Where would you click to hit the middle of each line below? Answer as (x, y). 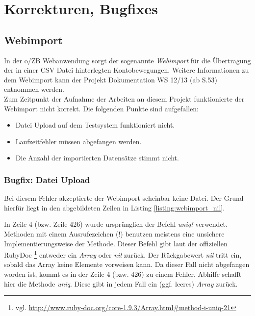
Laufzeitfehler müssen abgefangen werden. (78, 141)
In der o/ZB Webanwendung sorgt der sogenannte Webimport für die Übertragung (127, 60)
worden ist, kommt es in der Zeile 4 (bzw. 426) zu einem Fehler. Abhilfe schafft (123, 274)
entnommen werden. (34, 89)
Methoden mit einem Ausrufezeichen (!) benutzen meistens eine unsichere (114, 233)
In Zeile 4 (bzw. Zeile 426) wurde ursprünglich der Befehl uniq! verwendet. (116, 224)
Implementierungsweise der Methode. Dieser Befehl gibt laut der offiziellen (116, 243)
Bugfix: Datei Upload (47, 179)
